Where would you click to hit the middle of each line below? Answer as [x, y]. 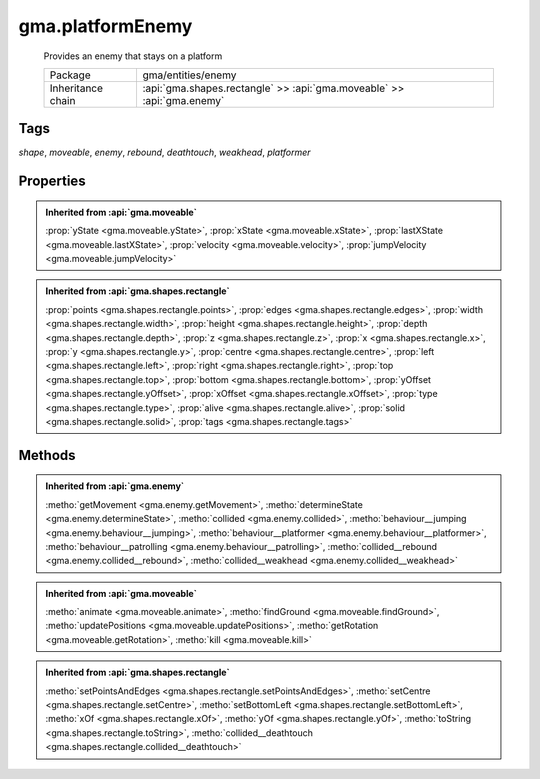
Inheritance [76, 88]
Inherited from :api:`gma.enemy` [115, 486]
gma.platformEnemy [105, 26]
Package [70, 75]
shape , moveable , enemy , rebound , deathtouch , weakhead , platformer [164, 152]
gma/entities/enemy [189, 75]
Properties [52, 181]
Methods [47, 455]
